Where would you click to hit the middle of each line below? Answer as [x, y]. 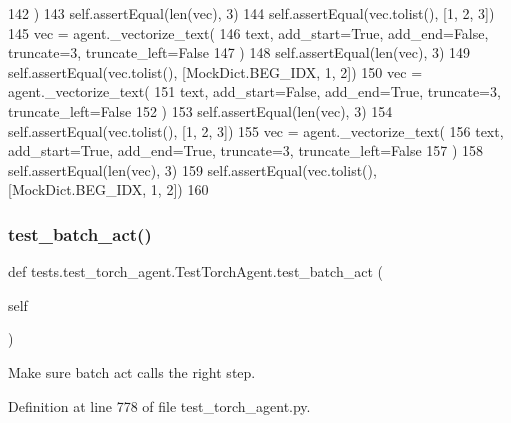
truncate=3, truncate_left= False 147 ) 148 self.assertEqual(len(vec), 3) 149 [239, 52]
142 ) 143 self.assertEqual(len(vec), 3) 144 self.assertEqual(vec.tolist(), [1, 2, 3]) [251, 13]
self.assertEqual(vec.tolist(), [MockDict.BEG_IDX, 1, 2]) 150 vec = [215, 71]
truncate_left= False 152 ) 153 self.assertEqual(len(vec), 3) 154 [200, 110]
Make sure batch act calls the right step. [132, 371]
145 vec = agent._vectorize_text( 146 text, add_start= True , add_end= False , [248, 32]
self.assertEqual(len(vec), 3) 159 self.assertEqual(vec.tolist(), [192, 169]
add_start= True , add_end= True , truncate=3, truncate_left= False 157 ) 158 [246, 150]
